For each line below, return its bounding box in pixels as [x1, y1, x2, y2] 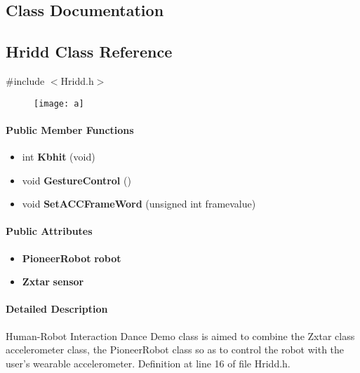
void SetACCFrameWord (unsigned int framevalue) [22, 196, 256, 211]
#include [6, 73, 45, 88]
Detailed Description [6, 301, 108, 316]
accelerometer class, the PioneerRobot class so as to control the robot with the [6, 342, 345, 357]
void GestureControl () [22, 172, 131, 187]
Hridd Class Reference [6, 41, 173, 62]
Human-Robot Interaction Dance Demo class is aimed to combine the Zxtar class [6, 328, 355, 343]
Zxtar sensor [22, 274, 84, 289]
